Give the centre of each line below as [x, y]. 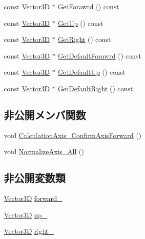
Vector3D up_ [26, 214]
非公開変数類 [35, 178]
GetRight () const [84, 39]
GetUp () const [81, 23]
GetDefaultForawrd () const [99, 55]
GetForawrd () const [88, 6]
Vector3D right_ [29, 231]
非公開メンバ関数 [45, 114]
